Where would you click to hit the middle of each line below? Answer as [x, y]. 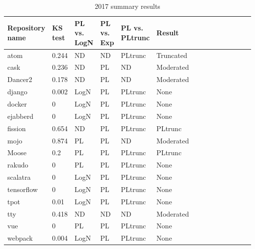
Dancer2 [20, 79]
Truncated [172, 55]
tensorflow [23, 189]
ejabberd [20, 116]
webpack [20, 238]
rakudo [18, 165]
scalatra [19, 177]
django [17, 92]
